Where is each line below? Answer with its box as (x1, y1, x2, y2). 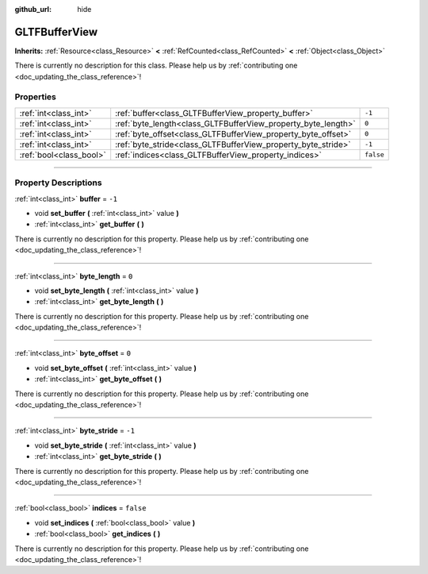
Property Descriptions (14, 177, 102, 188)
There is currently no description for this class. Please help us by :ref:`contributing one (14, 60, 298, 71)
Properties (14, 91, 57, 102)
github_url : (14, 5, 52, 13)
